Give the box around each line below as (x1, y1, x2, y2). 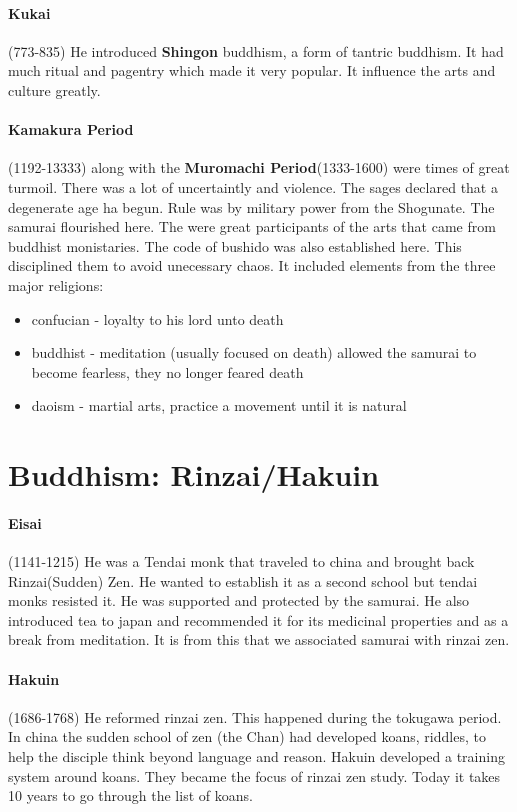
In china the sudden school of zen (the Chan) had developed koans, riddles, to (8, 726, 486, 747)
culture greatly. (8, 79, 101, 100)
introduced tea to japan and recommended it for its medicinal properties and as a (8, 609, 509, 630)
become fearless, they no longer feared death (31, 361, 304, 382)
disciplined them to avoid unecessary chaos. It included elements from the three (8, 255, 496, 276)
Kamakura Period (8, 119, 134, 140)
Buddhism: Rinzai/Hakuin (8, 454, 380, 495)
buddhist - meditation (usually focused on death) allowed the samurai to (31, 342, 477, 363)
